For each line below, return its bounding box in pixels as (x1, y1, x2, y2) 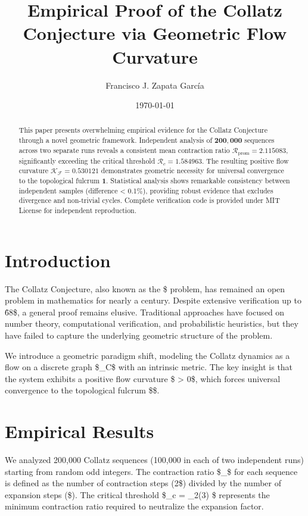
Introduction (5, 248, 111, 272)
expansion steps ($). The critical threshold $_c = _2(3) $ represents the (5, 488, 270, 501)
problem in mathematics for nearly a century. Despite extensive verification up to (5, 294, 302, 307)
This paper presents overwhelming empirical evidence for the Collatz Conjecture (18, 125, 268, 135)
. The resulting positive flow (202, 155, 289, 165)
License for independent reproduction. (18, 205, 137, 215)
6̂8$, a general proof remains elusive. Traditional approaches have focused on (5, 305, 285, 318)
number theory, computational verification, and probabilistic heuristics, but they (5, 317, 298, 330)
